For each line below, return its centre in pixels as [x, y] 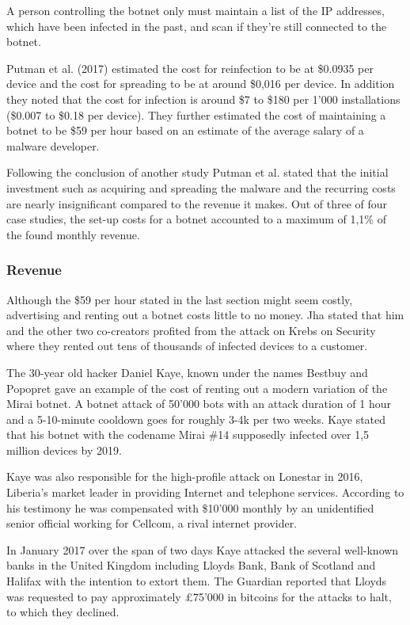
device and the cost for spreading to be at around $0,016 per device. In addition [201, 84]
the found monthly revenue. [73, 234]
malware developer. [53, 145]
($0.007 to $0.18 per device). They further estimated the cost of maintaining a [196, 114]
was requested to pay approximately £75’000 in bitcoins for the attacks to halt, [199, 596]
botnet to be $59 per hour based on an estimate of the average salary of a [185, 130]
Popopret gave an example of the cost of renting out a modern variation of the [197, 388]
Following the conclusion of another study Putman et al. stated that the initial [197, 172]
